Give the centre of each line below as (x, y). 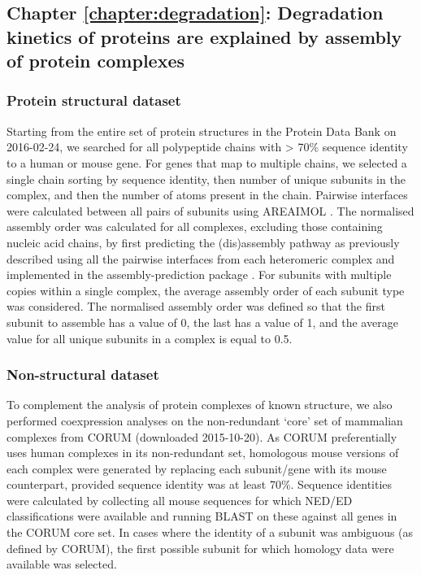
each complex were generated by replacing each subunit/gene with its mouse (197, 468)
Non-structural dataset (83, 375)
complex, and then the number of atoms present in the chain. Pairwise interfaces (207, 195)
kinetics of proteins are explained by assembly (204, 36)
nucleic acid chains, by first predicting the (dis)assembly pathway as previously (203, 242)
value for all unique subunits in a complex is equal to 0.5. (150, 338)
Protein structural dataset (94, 100)
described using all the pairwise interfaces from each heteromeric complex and (201, 258)
